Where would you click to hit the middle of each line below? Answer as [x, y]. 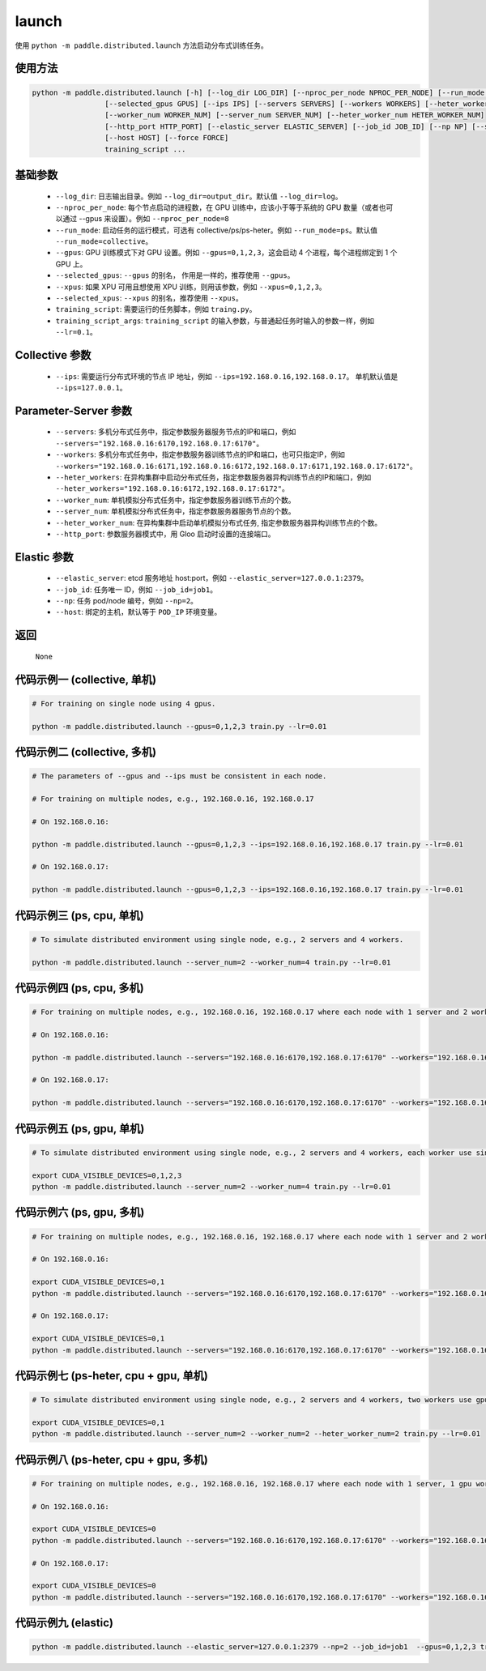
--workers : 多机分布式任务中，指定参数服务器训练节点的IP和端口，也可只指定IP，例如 [200, 454]
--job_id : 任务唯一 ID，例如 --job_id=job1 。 [136, 589]
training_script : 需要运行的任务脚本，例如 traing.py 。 [156, 309]
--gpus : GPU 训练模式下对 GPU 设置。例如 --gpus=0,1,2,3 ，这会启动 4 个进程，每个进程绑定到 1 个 [226, 253]
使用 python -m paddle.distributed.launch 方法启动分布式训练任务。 [141, 45]
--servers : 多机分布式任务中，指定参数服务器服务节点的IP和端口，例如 [176, 432]
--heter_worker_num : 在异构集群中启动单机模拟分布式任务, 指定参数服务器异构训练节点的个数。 [219, 522]
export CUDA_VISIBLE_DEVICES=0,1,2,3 [107, 1175]
